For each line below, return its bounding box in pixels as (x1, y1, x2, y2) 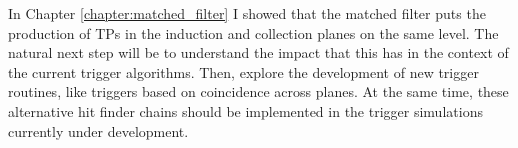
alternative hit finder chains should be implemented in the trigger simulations (8, 100, 483, 121)
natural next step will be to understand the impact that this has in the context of (8, 42, 509, 63)
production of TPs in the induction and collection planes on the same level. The (8, 22, 499, 43)
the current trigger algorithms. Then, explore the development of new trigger (8, 61, 479, 82)
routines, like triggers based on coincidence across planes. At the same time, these (8, 81, 509, 102)
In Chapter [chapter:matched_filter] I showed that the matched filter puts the (8, 3, 486, 23)
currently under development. (8, 120, 189, 141)
